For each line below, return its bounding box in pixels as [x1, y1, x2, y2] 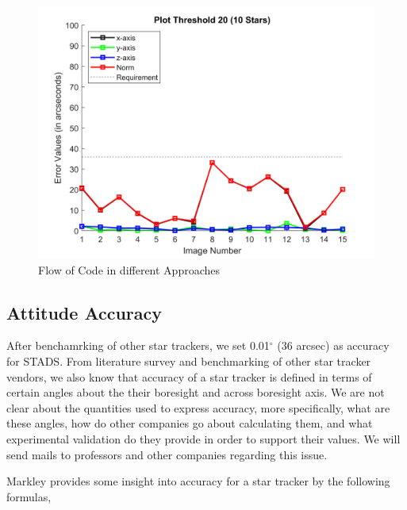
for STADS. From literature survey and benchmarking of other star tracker [6, 352, 371, 369]
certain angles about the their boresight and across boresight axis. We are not [6, 384, 385, 401]
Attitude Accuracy [6, 300, 163, 324]
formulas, [6, 488, 52, 504]
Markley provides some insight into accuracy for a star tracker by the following [6, 473, 390, 489]
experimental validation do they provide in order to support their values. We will [6, 430, 401, 447]
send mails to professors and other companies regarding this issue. [6, 446, 328, 462]
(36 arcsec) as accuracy [277, 337, 390, 354]
